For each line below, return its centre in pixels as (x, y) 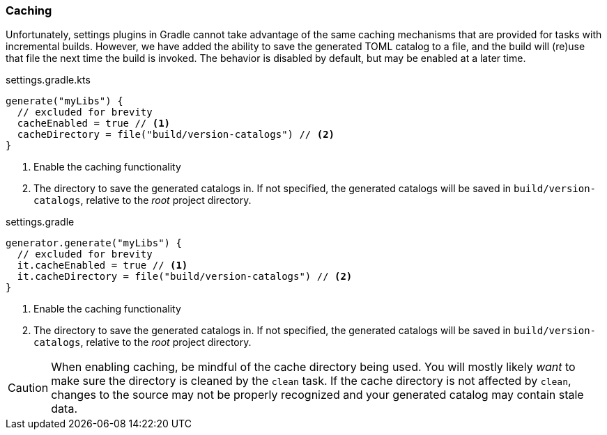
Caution (28, 388)
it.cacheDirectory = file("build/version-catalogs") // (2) (185, 277)
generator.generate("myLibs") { (94, 243)
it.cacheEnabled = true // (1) (102, 266)
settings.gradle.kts (48, 80)
